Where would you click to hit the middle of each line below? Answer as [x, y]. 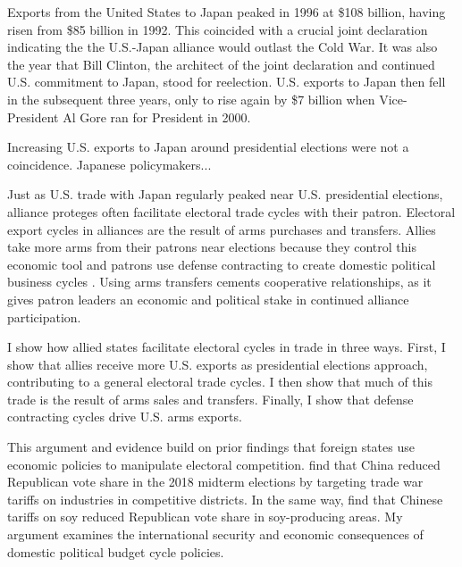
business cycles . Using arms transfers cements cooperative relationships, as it [219, 282]
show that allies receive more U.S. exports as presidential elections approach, [218, 364]
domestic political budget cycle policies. [116, 551]
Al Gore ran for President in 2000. [157, 117]
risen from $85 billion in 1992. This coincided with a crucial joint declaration [218, 29]
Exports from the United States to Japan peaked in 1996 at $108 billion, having [227, 12]
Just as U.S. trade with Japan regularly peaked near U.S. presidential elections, [225, 194]
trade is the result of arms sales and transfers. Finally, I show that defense [210, 399]
